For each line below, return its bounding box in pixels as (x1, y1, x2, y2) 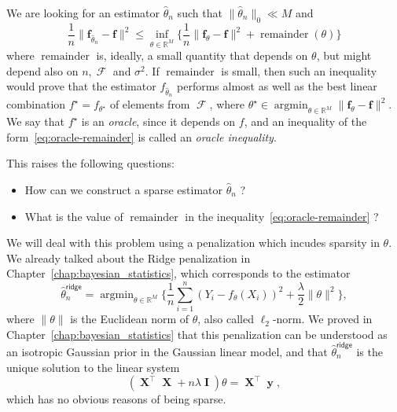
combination (6, 96, 66, 112)
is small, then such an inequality (221, 62, 377, 79)
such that (177, 5, 222, 20)
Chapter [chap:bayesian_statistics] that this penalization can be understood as (6, 326, 388, 342)
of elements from (109, 96, 190, 112)
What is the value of (24, 208, 123, 224)
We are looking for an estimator (6, 5, 160, 20)
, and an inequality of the (244, 113, 367, 130)
